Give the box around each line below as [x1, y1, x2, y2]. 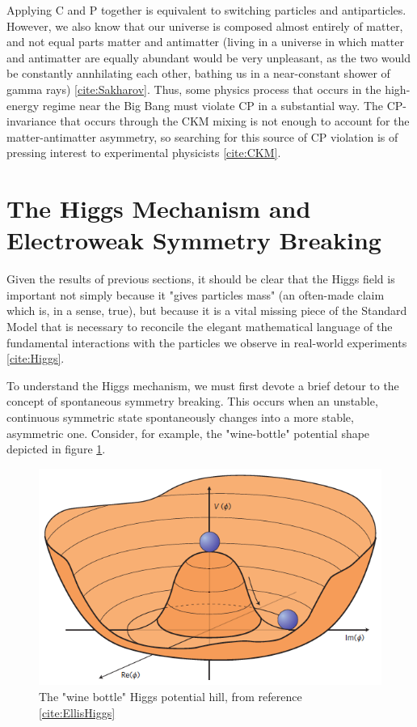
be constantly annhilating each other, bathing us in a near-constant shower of [6, 65, 390, 82]
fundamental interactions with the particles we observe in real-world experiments [6, 334, 407, 351]
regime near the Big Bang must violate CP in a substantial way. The [42, 96, 384, 113]
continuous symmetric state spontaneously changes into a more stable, [6, 409, 354, 425]
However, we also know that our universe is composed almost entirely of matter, [6, 17, 403, 34]
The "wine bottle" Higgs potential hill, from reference [39, 687, 302, 704]
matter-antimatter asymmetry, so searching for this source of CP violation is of [6, 128, 398, 145]
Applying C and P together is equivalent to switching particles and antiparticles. [6, 2, 406, 18]
